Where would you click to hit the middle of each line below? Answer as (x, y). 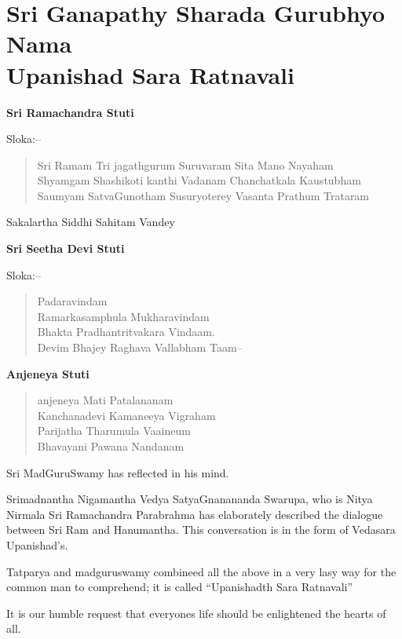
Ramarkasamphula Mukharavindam (123, 316)
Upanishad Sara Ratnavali (150, 74)
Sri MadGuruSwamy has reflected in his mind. (118, 472)
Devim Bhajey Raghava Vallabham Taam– (140, 347)
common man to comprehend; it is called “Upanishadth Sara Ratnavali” (180, 587)
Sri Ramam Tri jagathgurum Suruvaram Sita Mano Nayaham (185, 164)
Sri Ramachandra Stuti (70, 112)
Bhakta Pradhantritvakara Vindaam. (126, 332)
